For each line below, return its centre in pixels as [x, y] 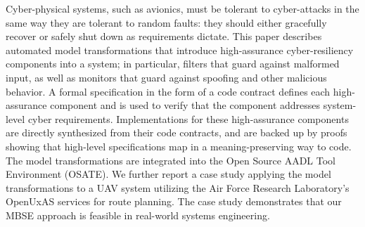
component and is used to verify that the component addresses [185, 105]
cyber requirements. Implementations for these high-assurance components [188, 118]
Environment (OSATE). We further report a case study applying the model [168, 174]
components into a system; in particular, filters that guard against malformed [173, 64]
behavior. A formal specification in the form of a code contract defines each [168, 91]
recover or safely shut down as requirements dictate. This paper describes [164, 36]
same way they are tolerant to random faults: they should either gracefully [166, 22]
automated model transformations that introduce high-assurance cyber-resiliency [180, 50]
